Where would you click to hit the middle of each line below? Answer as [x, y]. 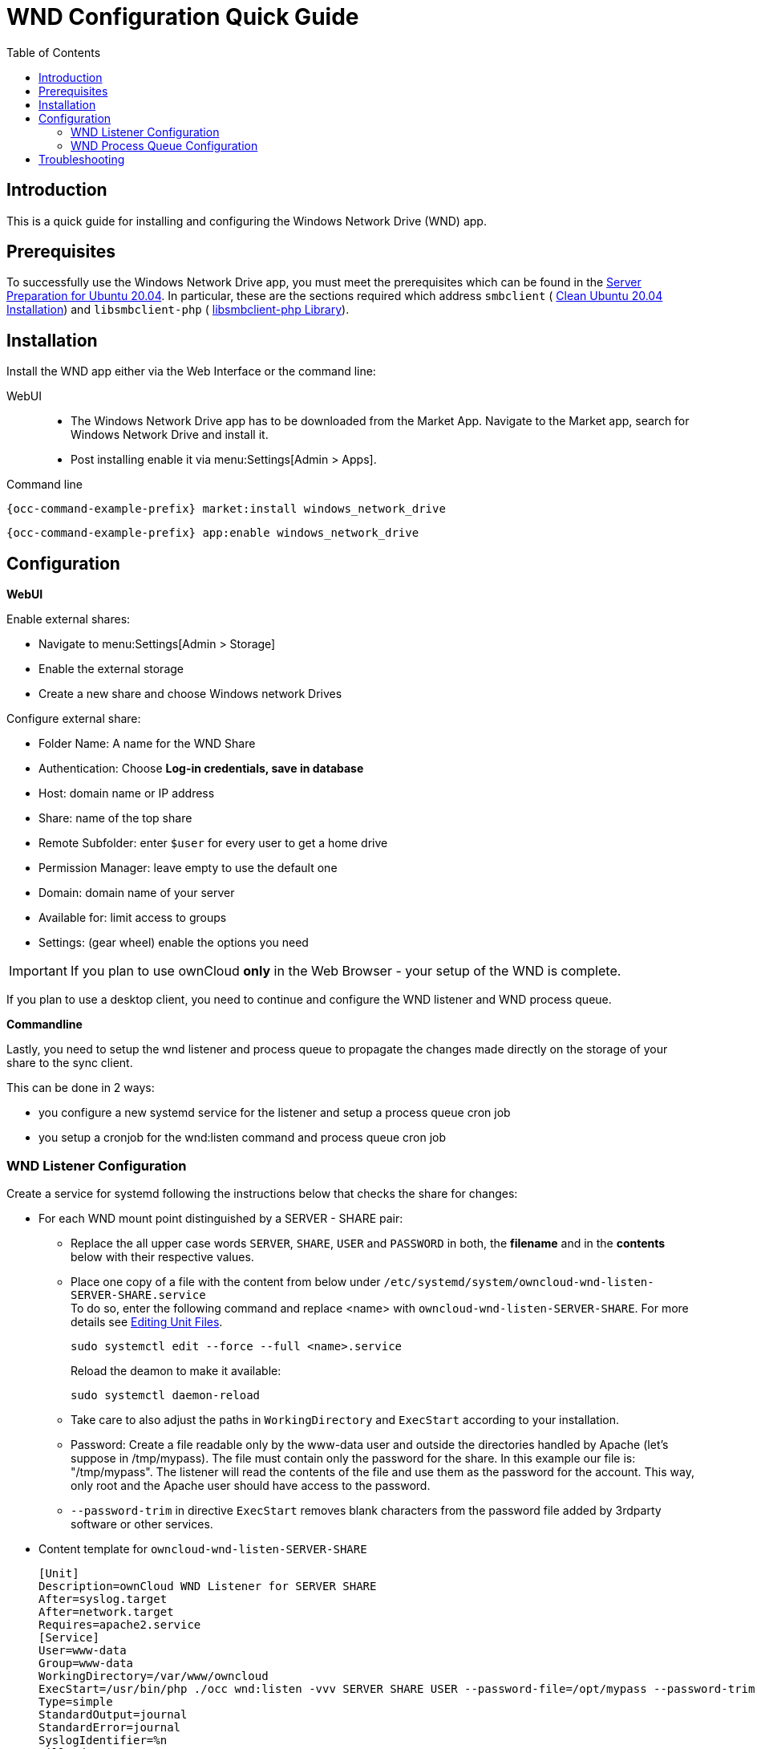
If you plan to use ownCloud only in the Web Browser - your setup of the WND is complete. [346, 971]
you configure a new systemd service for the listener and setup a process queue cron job [275, 1113]
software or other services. [142, 1524]
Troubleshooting [82, 159]
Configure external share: [74, 719]
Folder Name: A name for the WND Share [147, 744]
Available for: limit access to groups [133, 918]
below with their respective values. [162, 1256]
